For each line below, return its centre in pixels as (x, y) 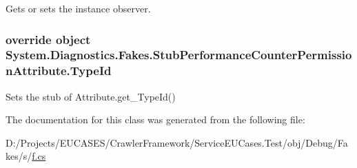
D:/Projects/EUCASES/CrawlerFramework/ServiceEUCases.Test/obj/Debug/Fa (177, 142)
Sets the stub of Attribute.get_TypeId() (91, 96)
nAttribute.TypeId (59, 71)
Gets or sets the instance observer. (78, 8)
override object (48, 39)
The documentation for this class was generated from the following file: (155, 119)
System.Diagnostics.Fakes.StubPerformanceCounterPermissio (179, 55)
